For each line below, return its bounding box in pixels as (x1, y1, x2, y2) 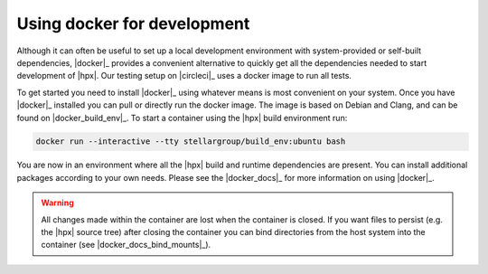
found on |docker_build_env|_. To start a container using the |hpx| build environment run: (16, 112, 348, 123)
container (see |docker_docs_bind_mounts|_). (41, 240, 211, 250)
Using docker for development (16, 14, 250, 33)
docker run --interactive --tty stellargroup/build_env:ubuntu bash (35, 137, 346, 146)
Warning (41, 197, 74, 208)
